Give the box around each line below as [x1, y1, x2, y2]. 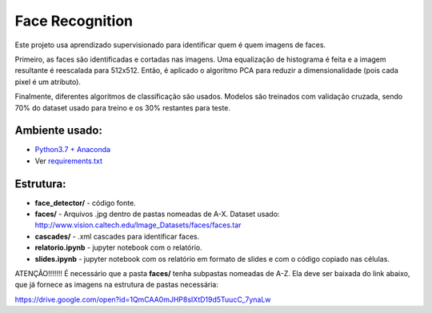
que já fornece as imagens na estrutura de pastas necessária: [14, 280, 219, 290]
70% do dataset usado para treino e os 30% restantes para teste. [14, 102, 231, 112]
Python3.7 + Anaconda [34, 145, 111, 154]
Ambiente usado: [14, 124, 103, 138]
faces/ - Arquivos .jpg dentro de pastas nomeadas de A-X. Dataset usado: [34, 209, 280, 219]
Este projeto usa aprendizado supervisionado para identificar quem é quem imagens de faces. [14, 40, 326, 50]
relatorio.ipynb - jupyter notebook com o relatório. [34, 243, 203, 252]
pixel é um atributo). [14, 77, 82, 86]
